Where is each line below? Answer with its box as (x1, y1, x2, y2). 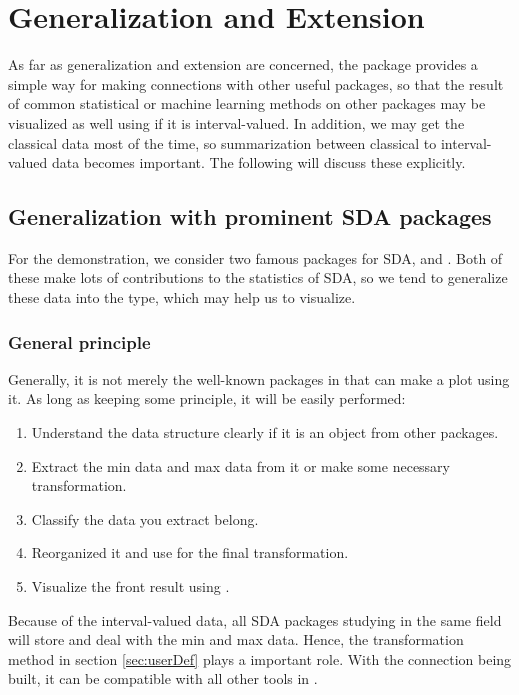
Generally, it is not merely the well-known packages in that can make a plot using (8, 368, 510, 389)
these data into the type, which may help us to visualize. (8, 287, 356, 308)
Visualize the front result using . (31, 576, 230, 597)
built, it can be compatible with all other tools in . (8, 668, 318, 689)
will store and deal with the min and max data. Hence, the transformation (8, 629, 464, 650)
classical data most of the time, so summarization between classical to (8, 132, 437, 153)
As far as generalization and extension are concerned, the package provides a (8, 54, 478, 75)
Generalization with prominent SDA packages (8, 201, 492, 232)
